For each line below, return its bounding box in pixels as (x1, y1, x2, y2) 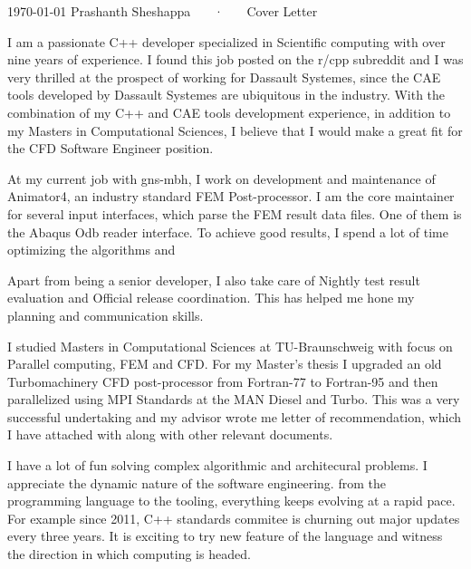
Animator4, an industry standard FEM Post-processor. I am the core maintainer (7, 187, 455, 206)
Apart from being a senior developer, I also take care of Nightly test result (7, 270, 420, 289)
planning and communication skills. (7, 305, 204, 324)
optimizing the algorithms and (7, 240, 176, 259)
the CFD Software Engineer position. (7, 139, 214, 158)
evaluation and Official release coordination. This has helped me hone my (7, 288, 415, 307)
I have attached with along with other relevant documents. (7, 425, 333, 444)
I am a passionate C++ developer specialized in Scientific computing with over (7, 32, 446, 51)
